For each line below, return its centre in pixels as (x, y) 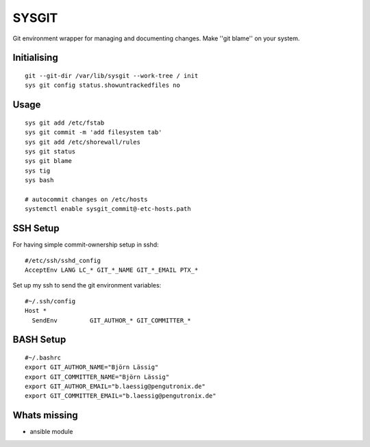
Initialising (35, 58)
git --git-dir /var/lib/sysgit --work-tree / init (112, 76)
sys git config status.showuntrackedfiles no (103, 85)
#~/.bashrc (43, 357)
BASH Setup (39, 340)
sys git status (50, 151)
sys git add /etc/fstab (65, 123)
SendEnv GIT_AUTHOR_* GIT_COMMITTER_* (111, 320)
